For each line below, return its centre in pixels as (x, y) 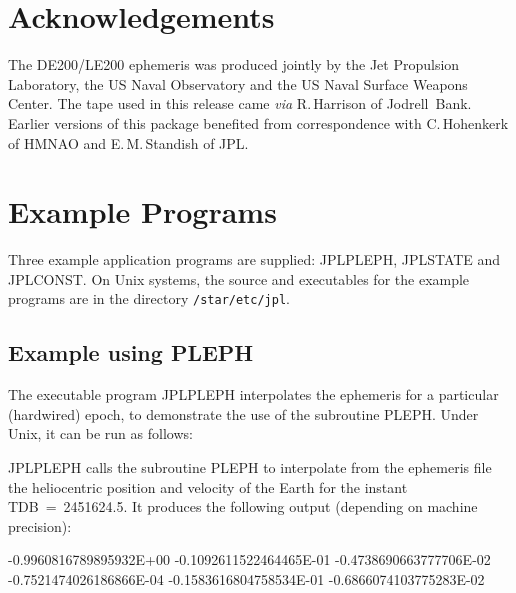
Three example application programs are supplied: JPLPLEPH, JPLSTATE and (254, 259)
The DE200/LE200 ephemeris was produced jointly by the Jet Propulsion (234, 64)
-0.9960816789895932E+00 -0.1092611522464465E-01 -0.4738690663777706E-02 (249, 559)
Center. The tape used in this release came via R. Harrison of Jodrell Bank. (240, 103)
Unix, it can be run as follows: (100, 433)
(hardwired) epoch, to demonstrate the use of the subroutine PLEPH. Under (243, 413)
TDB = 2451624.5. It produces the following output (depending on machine (243, 506)
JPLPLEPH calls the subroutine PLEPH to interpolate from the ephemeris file (250, 467)
